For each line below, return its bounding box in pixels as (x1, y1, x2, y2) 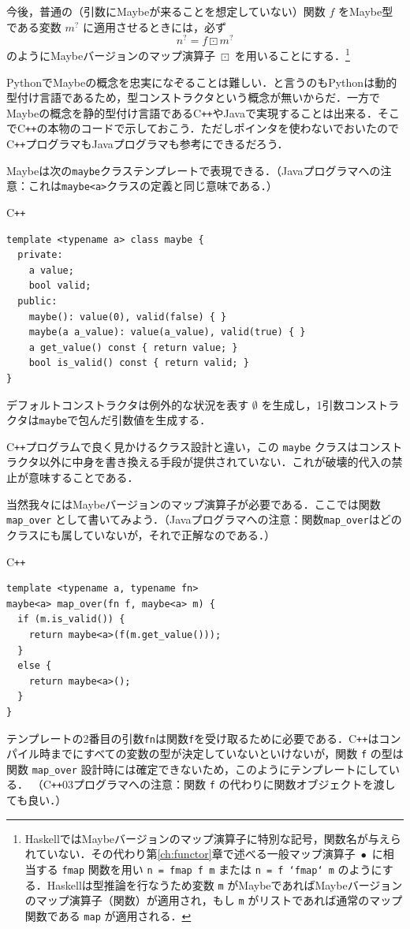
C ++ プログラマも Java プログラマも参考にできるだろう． (6, 136, 289, 152)
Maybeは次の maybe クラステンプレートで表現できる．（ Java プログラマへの (6, 162, 381, 178)
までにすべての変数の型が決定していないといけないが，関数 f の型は (50, 745, 404, 762)
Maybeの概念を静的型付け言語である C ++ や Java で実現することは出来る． (6, 104, 378, 121)
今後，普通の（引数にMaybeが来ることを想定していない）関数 (6, 3, 326, 19)
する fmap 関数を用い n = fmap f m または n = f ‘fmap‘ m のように (35, 860, 382, 877)
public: (17, 296, 58, 308)
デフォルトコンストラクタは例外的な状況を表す (6, 396, 249, 412)
